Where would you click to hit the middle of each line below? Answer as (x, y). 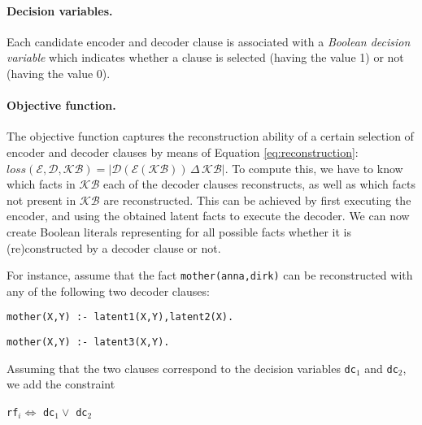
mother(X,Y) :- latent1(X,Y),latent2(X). (120, 317)
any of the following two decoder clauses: (108, 291)
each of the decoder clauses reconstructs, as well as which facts (259, 184)
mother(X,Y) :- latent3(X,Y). (88, 343)
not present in (41, 199)
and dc (381, 368)
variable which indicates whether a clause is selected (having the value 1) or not (205, 57)
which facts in (41, 184)
